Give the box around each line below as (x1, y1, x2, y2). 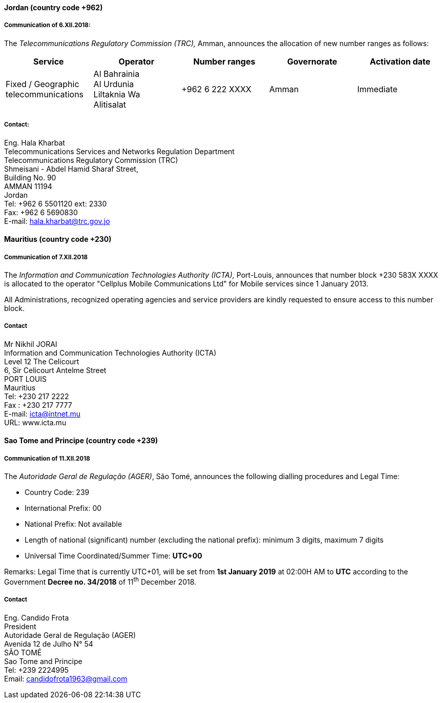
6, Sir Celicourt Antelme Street (4, 365, 107, 375)
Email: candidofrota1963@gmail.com (4, 674, 128, 683)
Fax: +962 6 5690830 (4, 208, 78, 217)
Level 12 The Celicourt (4, 357, 79, 366)
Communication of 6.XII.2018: (4, 22, 91, 29)
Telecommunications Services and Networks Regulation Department (4, 147, 235, 156)
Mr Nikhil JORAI (4, 339, 57, 348)
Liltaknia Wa (93, 89, 140, 99)
